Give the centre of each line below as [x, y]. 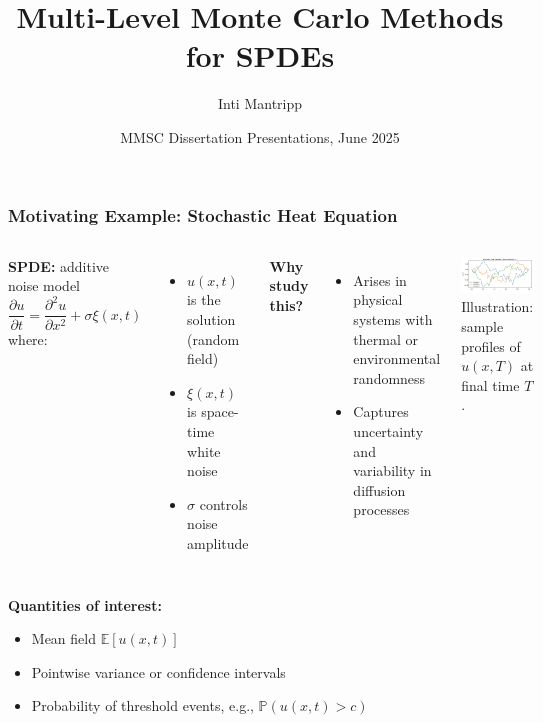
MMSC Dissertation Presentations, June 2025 [260, 136]
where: [28, 338]
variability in [392, 470]
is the [204, 299]
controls [223, 503]
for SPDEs [260, 55]
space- [220, 411]
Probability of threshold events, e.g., [142, 705]
